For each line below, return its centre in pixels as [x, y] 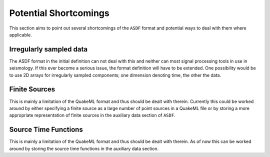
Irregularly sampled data [48, 49]
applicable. [20, 34]
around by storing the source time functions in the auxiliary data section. [84, 148]
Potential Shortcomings [59, 13]
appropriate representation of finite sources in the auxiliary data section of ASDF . [92, 115]
